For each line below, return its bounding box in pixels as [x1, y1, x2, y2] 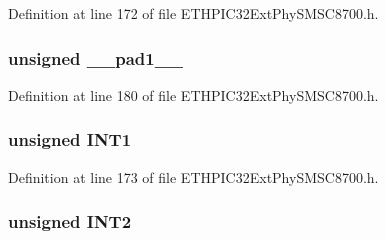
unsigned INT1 [8, 127, 132, 152]
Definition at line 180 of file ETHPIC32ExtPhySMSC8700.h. [8, 84, 379, 105]
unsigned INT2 [8, 209, 132, 234]
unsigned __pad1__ [8, 45, 184, 70]
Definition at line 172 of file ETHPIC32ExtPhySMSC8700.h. [8, 3, 379, 23]
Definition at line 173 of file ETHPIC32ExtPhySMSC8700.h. [8, 166, 379, 187]
